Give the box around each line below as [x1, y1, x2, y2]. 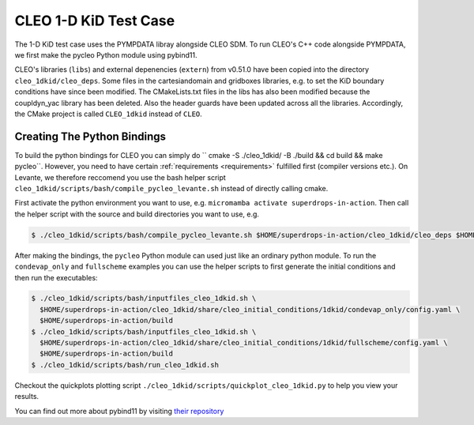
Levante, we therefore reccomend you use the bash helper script [14, 172, 227, 182]
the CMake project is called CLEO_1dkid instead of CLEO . [14, 109, 203, 118]
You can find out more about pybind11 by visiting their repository [14, 406, 224, 416]
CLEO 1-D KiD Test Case [14, 12, 175, 29]
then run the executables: [14, 273, 98, 282]
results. [14, 392, 39, 401]
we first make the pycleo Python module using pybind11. [14, 50, 197, 59]
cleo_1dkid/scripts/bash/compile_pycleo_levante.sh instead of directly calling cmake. [14, 183, 329, 193]
